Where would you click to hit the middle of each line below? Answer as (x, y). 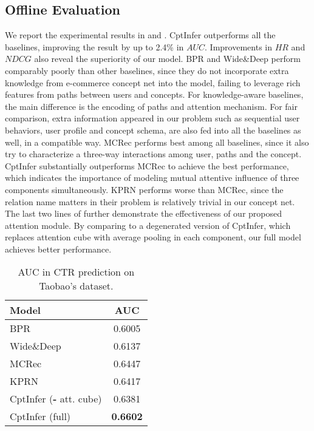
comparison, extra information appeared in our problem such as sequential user (152, 118)
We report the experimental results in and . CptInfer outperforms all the (140, 35)
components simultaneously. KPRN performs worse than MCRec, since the (144, 189)
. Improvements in (238, 46)
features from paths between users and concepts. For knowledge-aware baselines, (154, 94)
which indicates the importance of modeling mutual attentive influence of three (152, 178)
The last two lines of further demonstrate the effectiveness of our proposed (144, 213)
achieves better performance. (58, 249)
